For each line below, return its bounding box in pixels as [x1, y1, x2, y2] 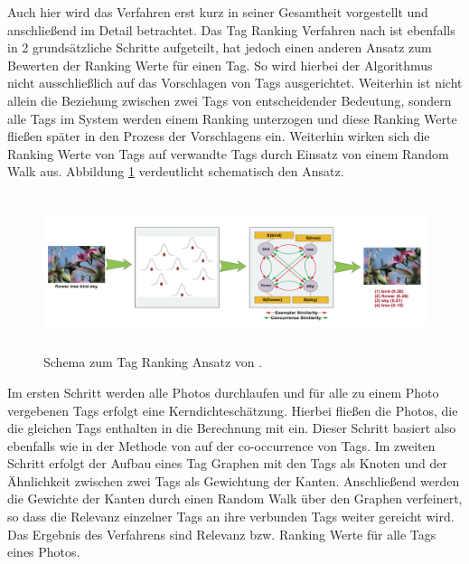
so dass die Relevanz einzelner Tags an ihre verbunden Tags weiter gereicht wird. [7, 507, 455, 526]
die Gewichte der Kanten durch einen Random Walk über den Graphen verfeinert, [7, 489, 463, 508]
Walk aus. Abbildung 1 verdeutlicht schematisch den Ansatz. [7, 162, 344, 181]
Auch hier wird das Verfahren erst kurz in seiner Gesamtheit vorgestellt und [7, 3, 428, 21]
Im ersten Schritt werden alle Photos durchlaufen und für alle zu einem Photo [7, 382, 439, 401]
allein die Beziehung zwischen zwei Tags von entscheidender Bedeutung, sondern [7, 90, 452, 109]
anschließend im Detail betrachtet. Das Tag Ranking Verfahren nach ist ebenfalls [7, 20, 455, 39]
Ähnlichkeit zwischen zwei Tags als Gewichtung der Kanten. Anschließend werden [7, 471, 460, 490]
